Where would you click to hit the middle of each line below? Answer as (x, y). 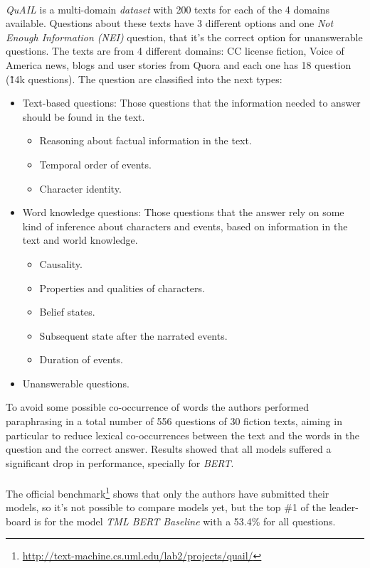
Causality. (61, 263)
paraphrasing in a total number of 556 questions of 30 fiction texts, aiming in (174, 421)
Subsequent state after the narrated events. (133, 335)
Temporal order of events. (95, 164)
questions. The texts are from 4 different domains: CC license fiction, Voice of (175, 51)
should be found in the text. (84, 116)
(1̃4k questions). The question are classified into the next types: (144, 79)
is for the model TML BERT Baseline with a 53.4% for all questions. (185, 521)
